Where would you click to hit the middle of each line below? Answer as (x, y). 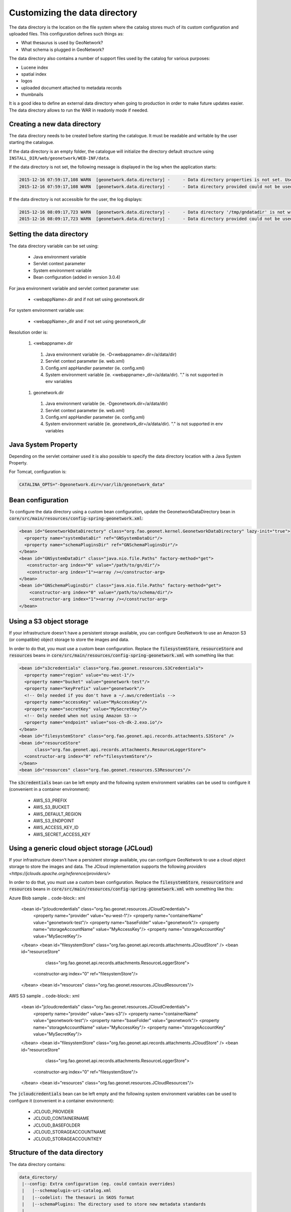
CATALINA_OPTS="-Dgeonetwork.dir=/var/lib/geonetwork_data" (92, 485)
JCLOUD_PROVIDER (53, 1112)
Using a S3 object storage (49, 621)
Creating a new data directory (55, 124)
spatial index (34, 74)
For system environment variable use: (47, 310)
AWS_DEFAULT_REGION (57, 814)
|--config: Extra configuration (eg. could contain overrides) (99, 1184)
